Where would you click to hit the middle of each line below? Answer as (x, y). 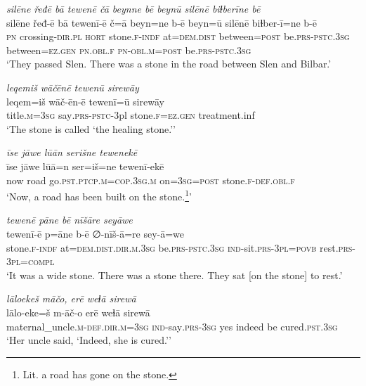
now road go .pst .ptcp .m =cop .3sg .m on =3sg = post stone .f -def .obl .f (151, 180)
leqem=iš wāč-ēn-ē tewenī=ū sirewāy (85, 101)
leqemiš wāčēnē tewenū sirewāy (73, 87)
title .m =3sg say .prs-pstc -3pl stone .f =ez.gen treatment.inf (131, 115)
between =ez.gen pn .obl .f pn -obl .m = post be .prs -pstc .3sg (129, 50)
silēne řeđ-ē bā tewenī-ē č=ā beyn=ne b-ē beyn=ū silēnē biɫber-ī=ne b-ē (162, 22)
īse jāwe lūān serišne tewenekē (72, 152)
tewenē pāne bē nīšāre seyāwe (70, 220)
